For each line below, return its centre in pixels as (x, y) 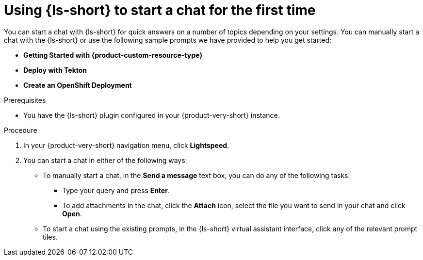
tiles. (50, 237)
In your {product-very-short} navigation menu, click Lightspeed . (126, 145)
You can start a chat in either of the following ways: (105, 160)
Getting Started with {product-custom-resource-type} (113, 55)
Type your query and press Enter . (116, 190)
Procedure (21, 130)
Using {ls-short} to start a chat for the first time (160, 10)
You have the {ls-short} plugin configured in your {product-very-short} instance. (152, 115)
